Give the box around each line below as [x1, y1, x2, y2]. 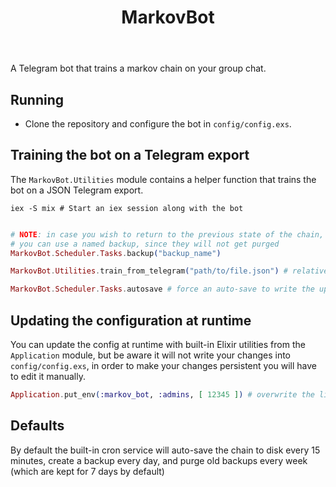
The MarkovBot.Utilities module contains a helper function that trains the [10, 173, 317, 185]
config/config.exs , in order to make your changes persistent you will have [10, 360, 318, 371]
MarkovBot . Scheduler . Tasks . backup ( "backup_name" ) [10, 248, 222, 258]
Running [10, 91, 65, 108]
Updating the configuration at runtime [10, 312, 252, 329]
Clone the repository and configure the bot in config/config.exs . [24, 118, 292, 130]
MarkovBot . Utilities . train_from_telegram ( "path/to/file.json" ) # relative [10, 266, 329, 276]
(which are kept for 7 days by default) [10, 465, 165, 477]
